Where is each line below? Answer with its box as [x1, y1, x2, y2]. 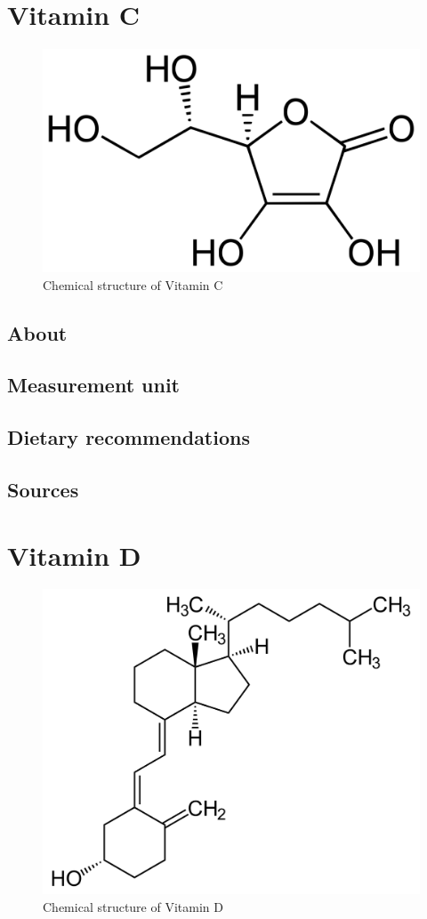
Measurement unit [7, 371, 180, 399]
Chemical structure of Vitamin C [43, 275, 223, 294]
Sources [7, 475, 79, 503]
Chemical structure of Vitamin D [43, 897, 223, 915]
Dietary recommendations [7, 423, 250, 451]
